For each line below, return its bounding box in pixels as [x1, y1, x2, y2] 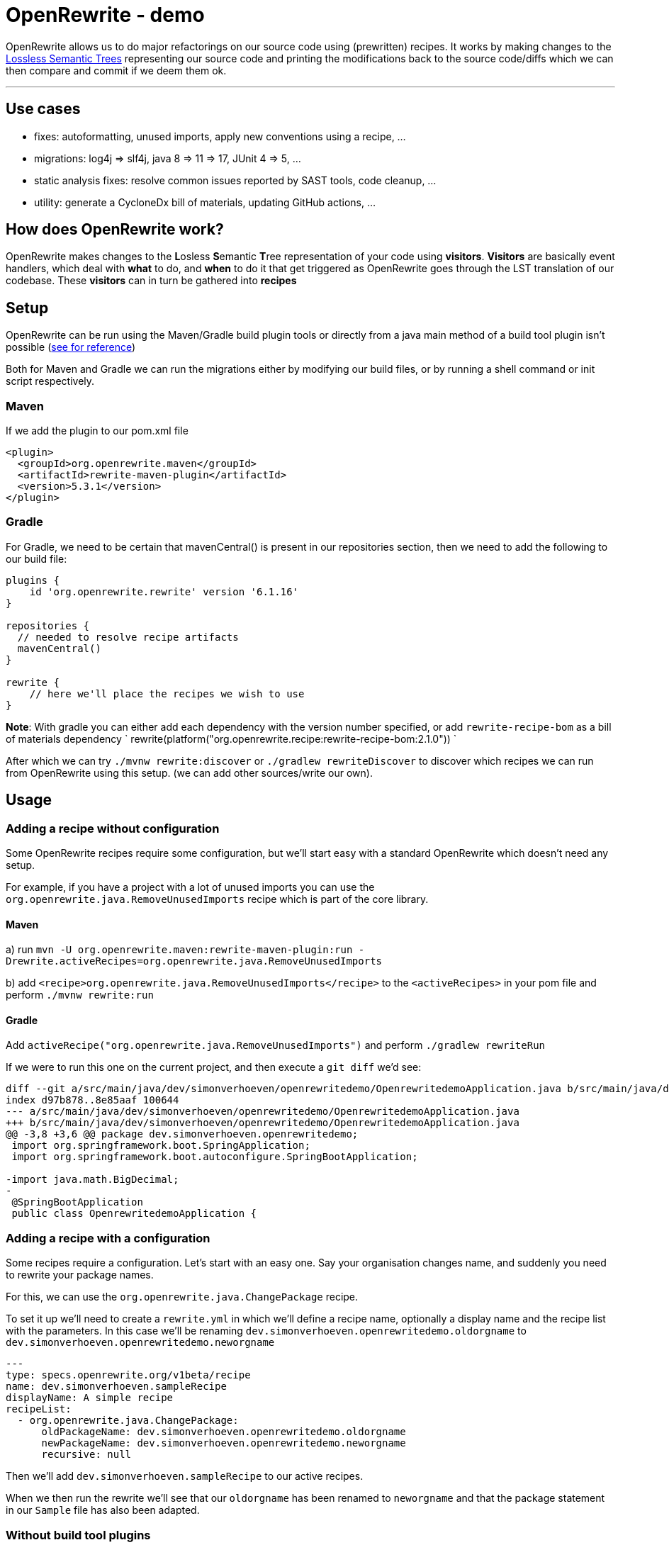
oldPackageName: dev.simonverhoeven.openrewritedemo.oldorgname [41, 1426, 406, 1438]
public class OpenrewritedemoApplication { [11, 1208, 257, 1220]
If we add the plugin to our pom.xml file [6, 425, 189, 437]
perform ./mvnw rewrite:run [6, 989, 154, 1001]
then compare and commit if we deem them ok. [6, 64, 227, 77]
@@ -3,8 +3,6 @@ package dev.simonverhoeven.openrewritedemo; [6, 1128, 359, 1140]
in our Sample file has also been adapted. [6, 1504, 200, 1517]
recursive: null [41, 1449, 132, 1461]
